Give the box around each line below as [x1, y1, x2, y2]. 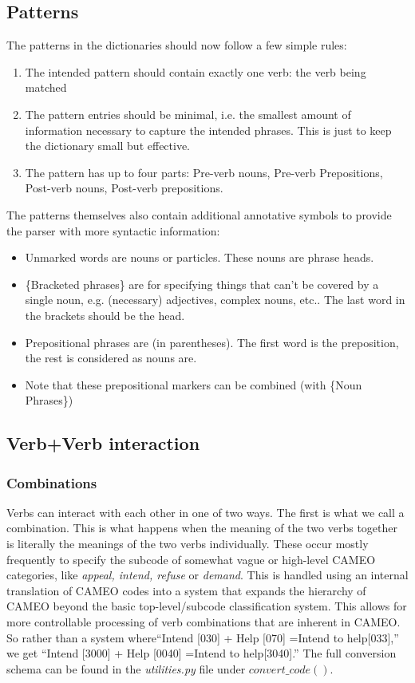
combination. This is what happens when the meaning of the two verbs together [6, 519, 397, 536]
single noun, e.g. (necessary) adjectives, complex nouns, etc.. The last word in [25, 291, 405, 308]
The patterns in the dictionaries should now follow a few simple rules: [6, 37, 347, 53]
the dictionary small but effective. [25, 137, 191, 154]
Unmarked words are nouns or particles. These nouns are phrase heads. [25, 249, 374, 266]
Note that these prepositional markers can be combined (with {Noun [25, 376, 362, 393]
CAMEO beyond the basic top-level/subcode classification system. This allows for [6, 598, 407, 614]
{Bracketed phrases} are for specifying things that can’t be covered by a [25, 275, 379, 292]
